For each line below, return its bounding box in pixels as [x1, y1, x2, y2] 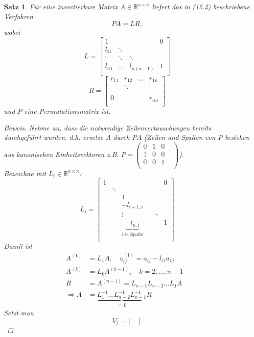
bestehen [225, 132, 250, 142]
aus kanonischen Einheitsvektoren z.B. [4, 149, 119, 159]
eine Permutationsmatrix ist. [24, 105, 111, 116]
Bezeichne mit [4, 168, 46, 178]
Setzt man [4, 308, 34, 318]
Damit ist [4, 241, 32, 251]
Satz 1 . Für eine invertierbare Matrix [4, 1, 118, 11]
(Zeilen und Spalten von [144, 132, 216, 142]
